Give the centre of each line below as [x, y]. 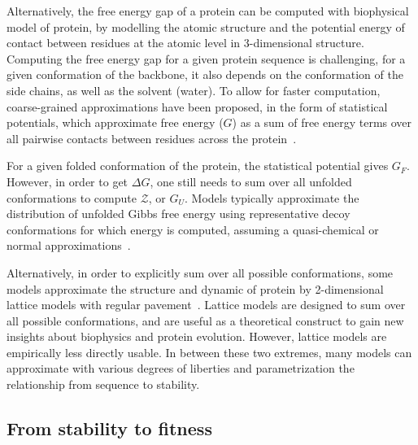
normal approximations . [69, 245]
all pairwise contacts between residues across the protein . [152, 138]
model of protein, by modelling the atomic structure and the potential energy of [206, 26]
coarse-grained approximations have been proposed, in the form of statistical [197, 106]
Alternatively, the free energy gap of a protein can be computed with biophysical [208, 11]
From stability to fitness [109, 428]
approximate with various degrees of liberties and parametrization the [181, 368]
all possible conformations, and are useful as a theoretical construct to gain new [205, 320]
